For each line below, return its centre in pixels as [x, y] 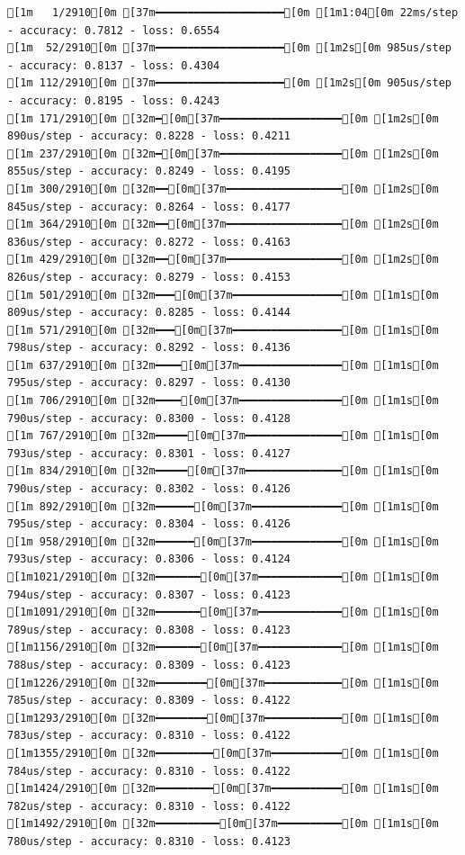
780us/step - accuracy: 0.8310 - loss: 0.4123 [149, 841]
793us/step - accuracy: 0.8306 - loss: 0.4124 [149, 559]
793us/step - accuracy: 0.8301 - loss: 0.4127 [149, 453]
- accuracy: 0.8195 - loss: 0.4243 [114, 100]
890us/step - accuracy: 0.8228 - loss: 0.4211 [149, 136]
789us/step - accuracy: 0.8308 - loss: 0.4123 [149, 630]
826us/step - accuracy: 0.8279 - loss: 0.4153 [149, 277]
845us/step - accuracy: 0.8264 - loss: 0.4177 [149, 207]
